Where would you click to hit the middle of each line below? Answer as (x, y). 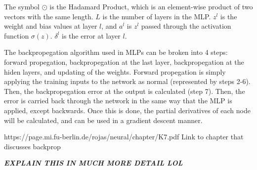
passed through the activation (186, 26)
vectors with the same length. (49, 16)
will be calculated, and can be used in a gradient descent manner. (103, 120)
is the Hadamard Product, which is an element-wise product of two (151, 6)
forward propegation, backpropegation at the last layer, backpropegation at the (124, 62)
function (17, 35)
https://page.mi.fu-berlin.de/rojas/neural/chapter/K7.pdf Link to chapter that (124, 137)
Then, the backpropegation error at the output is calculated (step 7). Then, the (125, 91)
